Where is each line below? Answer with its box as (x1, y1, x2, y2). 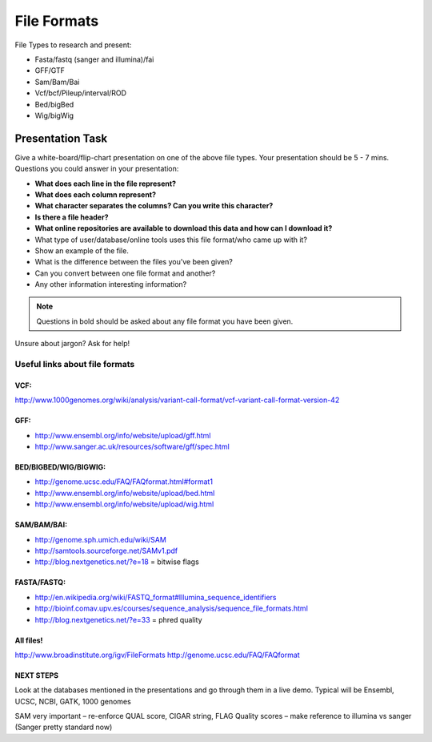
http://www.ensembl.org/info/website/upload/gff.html (34, 430, 211, 440)
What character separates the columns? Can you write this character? (34, 201, 274, 211)
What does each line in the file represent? (34, 179, 176, 188)
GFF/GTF (34, 66, 66, 75)
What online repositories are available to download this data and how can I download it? (34, 224, 333, 233)
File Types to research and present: (14, 40, 132, 50)
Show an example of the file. (34, 245, 130, 256)
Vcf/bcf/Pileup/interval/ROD (34, 88, 127, 98)
